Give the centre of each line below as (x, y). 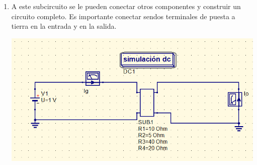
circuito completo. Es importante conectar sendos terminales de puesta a (123, 16)
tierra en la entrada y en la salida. (64, 26)
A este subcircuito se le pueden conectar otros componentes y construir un (126, 6)
